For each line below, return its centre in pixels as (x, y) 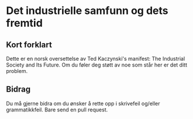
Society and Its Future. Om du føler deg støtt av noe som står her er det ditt (96, 65)
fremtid (24, 23)
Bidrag (18, 90)
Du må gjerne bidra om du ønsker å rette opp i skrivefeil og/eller (83, 103)
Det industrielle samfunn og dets (87, 11)
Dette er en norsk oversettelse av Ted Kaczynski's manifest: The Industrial (96, 59)
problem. (17, 71)
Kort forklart (29, 45)
